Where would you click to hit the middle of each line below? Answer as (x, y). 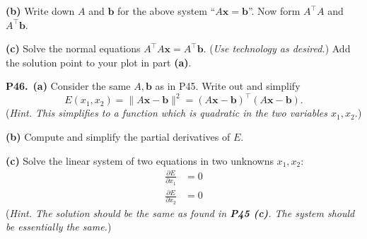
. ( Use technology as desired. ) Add (277, 48)
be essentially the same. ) (59, 227)
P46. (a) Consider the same (68, 86)
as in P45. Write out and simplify (228, 86)
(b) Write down (40, 11)
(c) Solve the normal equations (73, 48)
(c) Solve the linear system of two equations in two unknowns (140, 160)
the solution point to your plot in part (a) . (99, 62)
